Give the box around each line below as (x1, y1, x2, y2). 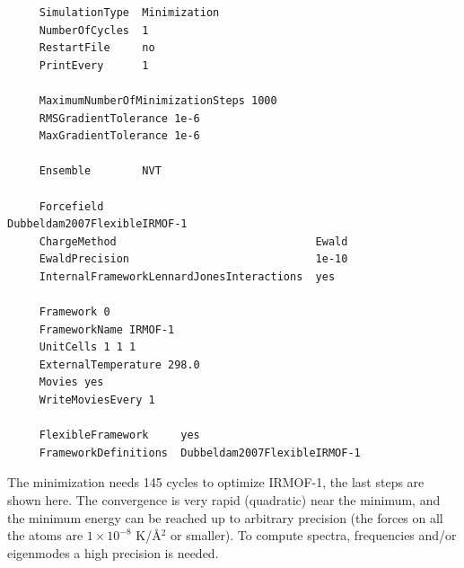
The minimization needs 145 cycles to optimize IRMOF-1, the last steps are (7, 473, 425, 492)
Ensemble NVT (39, 164, 162, 178)
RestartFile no (39, 41, 155, 55)
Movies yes (39, 376, 104, 389)
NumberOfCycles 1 (39, 23, 149, 37)
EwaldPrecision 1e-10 (39, 253, 348, 266)
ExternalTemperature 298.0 (39, 358, 200, 371)
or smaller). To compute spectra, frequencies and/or (171, 526, 457, 545)
